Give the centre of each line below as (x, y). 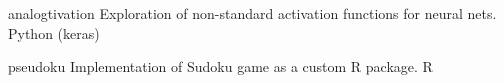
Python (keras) (54, 32)
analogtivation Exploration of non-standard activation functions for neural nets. (252, 13)
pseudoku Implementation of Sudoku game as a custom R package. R (220, 66)
